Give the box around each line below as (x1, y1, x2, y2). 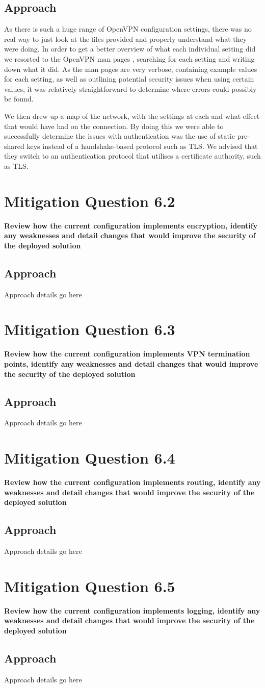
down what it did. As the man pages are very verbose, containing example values (4, 63, 257, 74)
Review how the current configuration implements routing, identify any (4, 477, 261, 488)
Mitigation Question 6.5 (4, 575, 175, 596)
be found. (4, 93, 34, 104)
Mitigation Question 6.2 (4, 190, 175, 211)
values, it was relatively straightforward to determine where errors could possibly (4, 83, 257, 94)
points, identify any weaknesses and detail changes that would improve (4, 358, 258, 369)
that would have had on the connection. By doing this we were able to (4, 120, 224, 131)
